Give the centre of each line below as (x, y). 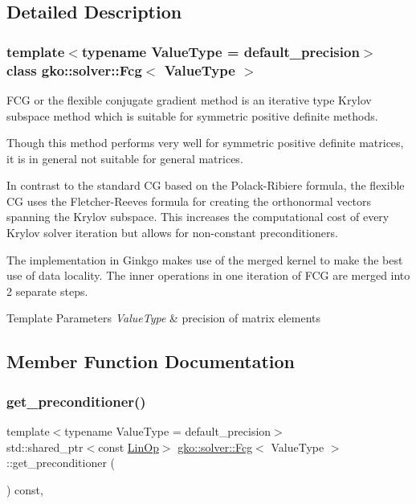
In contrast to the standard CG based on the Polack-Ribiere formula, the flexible (206, 185)
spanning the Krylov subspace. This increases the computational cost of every (198, 217)
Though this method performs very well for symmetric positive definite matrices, (205, 143)
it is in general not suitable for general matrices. (125, 158)
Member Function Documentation (151, 361)
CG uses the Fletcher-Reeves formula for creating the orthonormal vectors (189, 201)
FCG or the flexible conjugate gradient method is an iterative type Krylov (189, 99)
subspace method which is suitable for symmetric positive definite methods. (192, 115)
